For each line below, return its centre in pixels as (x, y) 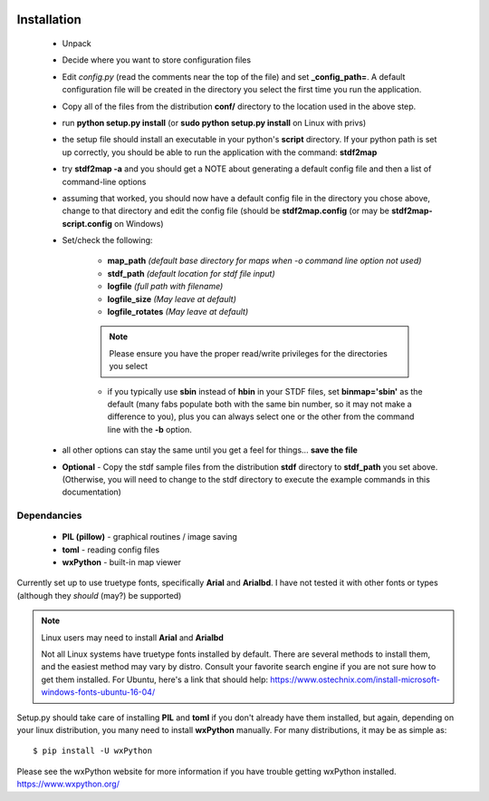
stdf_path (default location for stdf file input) (191, 273)
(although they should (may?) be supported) (99, 595)
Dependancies (49, 515)
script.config (87, 223)
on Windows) (139, 223)
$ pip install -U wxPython (93, 751)
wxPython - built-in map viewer (121, 562)
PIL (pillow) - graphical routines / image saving (149, 537)
